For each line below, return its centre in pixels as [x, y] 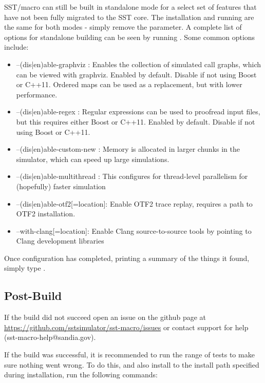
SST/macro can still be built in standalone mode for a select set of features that [130, 7]
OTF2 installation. [46, 214]
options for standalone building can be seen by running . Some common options [130, 37]
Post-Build [33, 296]
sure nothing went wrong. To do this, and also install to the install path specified [132, 364]
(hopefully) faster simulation [61, 186]
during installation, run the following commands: [81, 375]
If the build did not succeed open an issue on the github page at [105, 317]
